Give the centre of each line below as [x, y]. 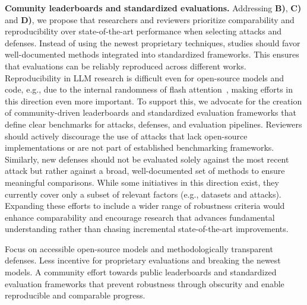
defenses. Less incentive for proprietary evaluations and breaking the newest [143, 260]
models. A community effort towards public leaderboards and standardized [141, 272]
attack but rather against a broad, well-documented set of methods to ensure [145, 171]
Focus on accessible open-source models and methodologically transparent [139, 248]
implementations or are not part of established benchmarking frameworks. [140, 147]
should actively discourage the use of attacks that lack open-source [126, 136]
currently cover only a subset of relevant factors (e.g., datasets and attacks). [143, 194]
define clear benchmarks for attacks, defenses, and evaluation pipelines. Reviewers [153, 124]
